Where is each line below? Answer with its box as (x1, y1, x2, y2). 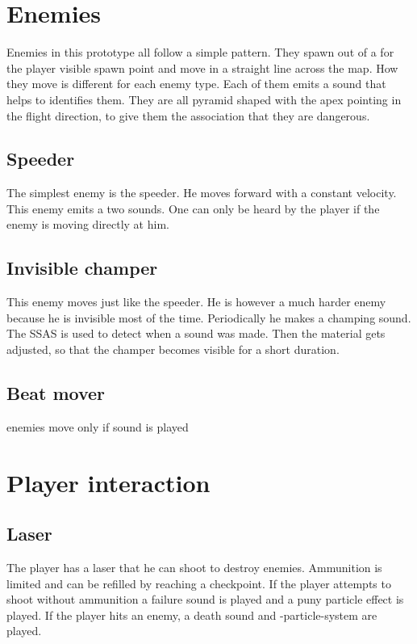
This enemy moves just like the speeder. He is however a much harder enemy (6, 293, 386, 310)
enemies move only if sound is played (6, 418, 189, 435)
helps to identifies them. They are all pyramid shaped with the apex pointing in (6, 90, 402, 107)
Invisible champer (6, 255, 158, 280)
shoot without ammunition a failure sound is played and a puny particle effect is (6, 591, 404, 608)
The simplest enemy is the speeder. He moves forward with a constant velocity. (6, 184, 397, 201)
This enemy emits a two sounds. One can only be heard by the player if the (6, 200, 380, 217)
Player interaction (6, 465, 211, 499)
